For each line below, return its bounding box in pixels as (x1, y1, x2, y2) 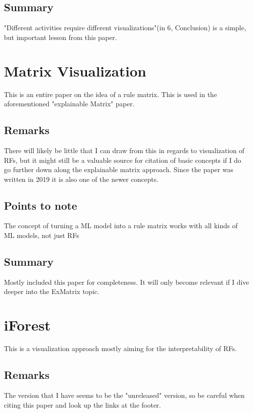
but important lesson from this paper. (4, 32, 117, 42)
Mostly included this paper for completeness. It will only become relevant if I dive (4, 276, 249, 287)
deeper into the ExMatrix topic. (4, 286, 100, 296)
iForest (4, 315, 51, 335)
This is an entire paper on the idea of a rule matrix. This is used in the (4, 89, 217, 99)
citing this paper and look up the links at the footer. (4, 399, 161, 410)
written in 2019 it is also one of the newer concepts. (4, 174, 159, 184)
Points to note (4, 197, 77, 213)
